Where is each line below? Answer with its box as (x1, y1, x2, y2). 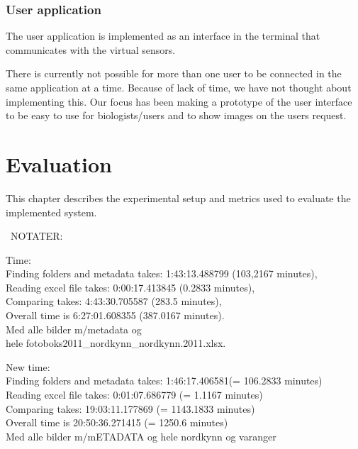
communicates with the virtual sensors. (6, 42, 176, 57)
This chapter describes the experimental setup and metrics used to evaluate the (6, 190, 351, 205)
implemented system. (6, 204, 97, 219)
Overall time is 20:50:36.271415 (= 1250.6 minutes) (6, 415, 228, 430)
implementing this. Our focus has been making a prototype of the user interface (6, 94, 352, 109)
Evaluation (6, 149, 112, 178)
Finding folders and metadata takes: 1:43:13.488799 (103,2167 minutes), (6, 266, 318, 281)
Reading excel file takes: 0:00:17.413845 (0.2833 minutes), (6, 279, 255, 294)
